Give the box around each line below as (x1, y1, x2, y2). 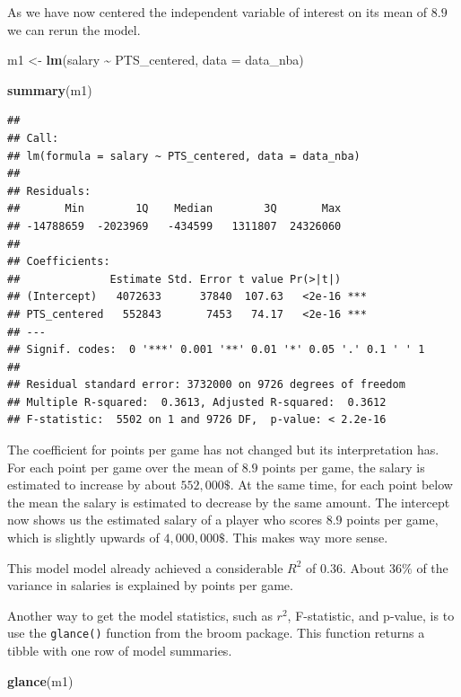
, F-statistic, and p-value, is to (287, 605, 455, 624)
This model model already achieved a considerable (7, 558, 283, 577)
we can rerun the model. (7, 20, 141, 39)
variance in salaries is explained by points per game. (7, 576, 293, 595)
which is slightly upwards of (7, 528, 160, 547)
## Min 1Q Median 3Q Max (7, 202, 342, 216)
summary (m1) (7, 80, 92, 99)
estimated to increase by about (7, 475, 177, 494)
